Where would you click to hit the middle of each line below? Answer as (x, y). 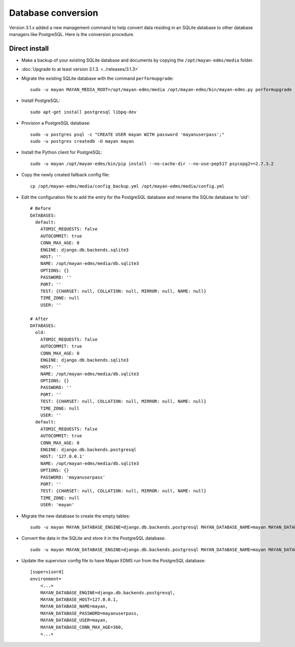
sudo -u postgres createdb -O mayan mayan (82, 141)
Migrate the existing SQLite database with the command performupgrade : (98, 78)
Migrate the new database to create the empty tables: (76, 516)
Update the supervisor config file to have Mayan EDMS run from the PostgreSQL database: (114, 561)
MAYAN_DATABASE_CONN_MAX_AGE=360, (82, 627)
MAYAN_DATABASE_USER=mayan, (74, 620)
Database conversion (54, 13)
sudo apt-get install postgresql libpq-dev (83, 112)
